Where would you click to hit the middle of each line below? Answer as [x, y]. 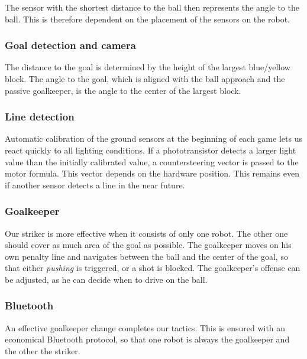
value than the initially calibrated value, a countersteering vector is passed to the [152, 161]
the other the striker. [43, 350]
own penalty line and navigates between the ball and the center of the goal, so [146, 256]
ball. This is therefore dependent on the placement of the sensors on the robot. [147, 19]
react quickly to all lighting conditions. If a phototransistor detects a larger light [151, 150]
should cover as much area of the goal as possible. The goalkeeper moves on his [148, 245]
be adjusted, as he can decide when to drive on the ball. [106, 279]
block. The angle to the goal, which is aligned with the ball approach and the [145, 79]
